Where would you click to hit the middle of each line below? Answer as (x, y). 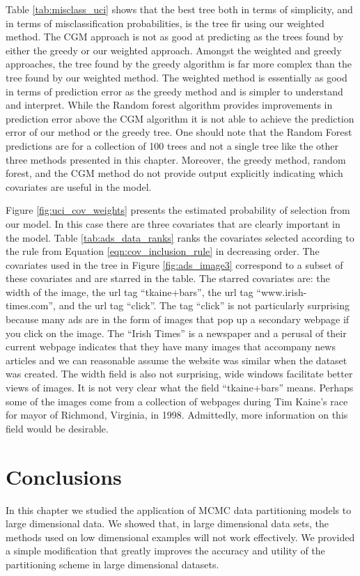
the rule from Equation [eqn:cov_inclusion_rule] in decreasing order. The (163, 251)
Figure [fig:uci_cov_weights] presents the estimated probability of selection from (178, 210)
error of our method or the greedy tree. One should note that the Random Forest (179, 132)
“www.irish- (282, 291)
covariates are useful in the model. (79, 186)
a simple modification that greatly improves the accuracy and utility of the (165, 551)
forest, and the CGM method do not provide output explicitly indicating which (174, 173)
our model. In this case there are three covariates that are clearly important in (173, 223)
